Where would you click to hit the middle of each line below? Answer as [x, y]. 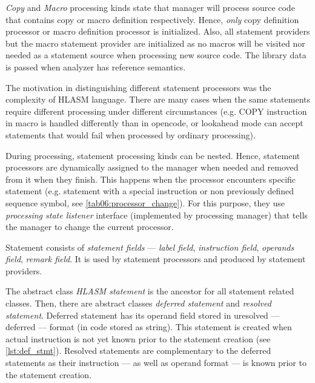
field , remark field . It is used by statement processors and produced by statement [156, 259]
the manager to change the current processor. [90, 227]
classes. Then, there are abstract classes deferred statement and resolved [138, 303]
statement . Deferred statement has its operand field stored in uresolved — [143, 315]
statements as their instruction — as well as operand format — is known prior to [156, 363]
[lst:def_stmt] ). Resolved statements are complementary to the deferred [138, 351]
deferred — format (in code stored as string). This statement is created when [149, 327]
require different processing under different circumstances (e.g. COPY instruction [156, 111]
